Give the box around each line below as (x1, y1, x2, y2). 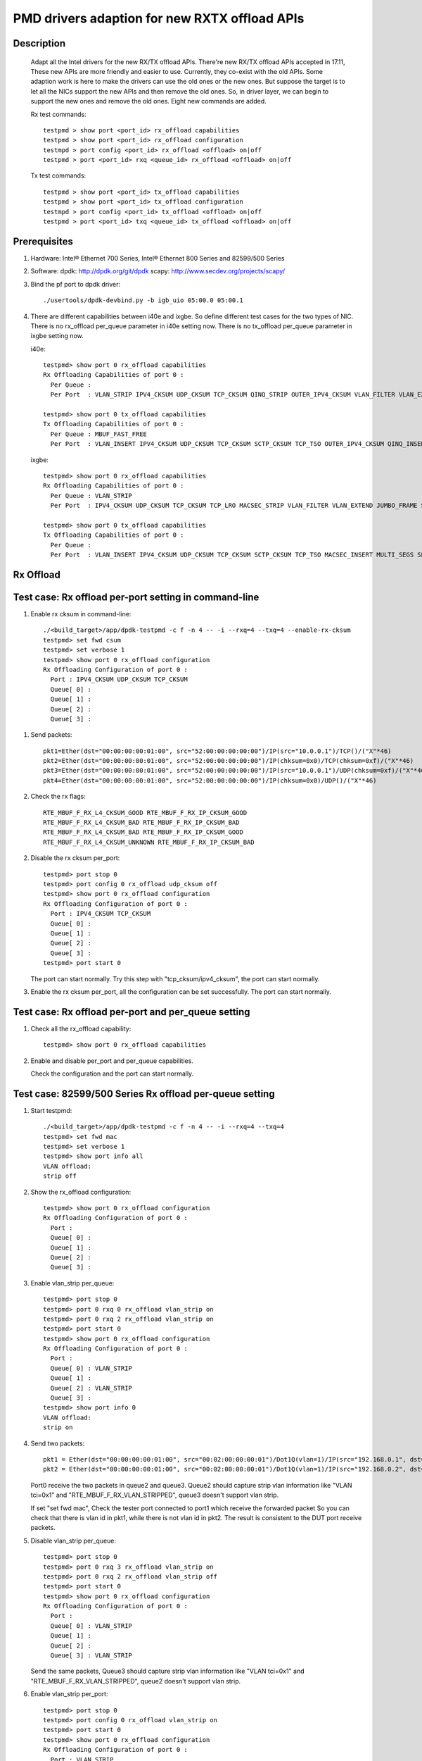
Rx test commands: (30, 110, 87, 118)
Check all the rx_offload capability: (30, 1024, 132, 1033)
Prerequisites (13, 235, 73, 247)
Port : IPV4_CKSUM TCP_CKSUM (50, 909, 151, 918)
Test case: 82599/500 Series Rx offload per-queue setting (13, 1088, 275, 1100)
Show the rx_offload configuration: (30, 1188, 132, 1196)
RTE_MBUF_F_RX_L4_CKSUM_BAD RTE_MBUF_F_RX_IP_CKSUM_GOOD (43, 828, 244, 836)
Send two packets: (30, 1439, 85, 1448)
